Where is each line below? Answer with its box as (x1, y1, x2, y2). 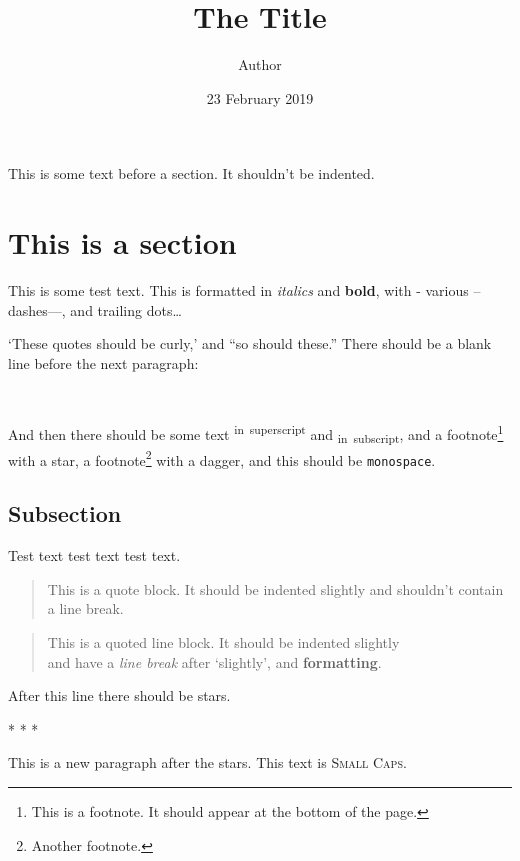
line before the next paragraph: (8, 352, 199, 373)
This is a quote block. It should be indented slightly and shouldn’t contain (47, 578, 504, 599)
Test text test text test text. (8, 545, 181, 566)
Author (238, 54, 282, 75)
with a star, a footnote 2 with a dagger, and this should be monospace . (8, 446, 436, 470)
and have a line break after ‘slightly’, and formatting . (47, 651, 382, 672)
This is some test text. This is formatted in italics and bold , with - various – (8, 280, 481, 301)
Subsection (8, 498, 122, 529)
